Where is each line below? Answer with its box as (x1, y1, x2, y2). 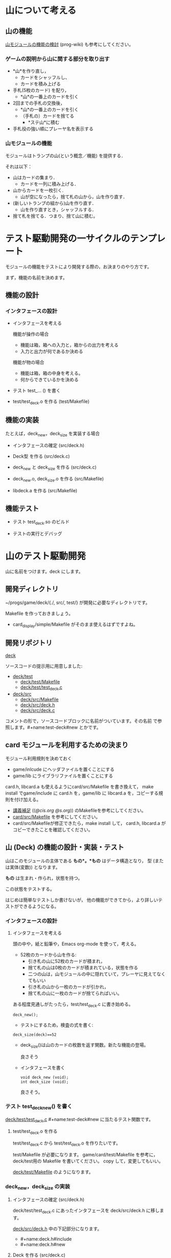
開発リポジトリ (5, 638, 53, 647)
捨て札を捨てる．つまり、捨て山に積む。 (12, 212, 98, 219)
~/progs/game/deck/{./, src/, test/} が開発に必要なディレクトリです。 (5, 599, 151, 606)
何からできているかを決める (20, 377, 79, 383)
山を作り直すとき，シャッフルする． (20, 206, 97, 212)
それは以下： (5, 163, 32, 169)
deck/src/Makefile (20, 696, 59, 702)
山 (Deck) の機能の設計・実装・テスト (5, 843, 124, 852)
